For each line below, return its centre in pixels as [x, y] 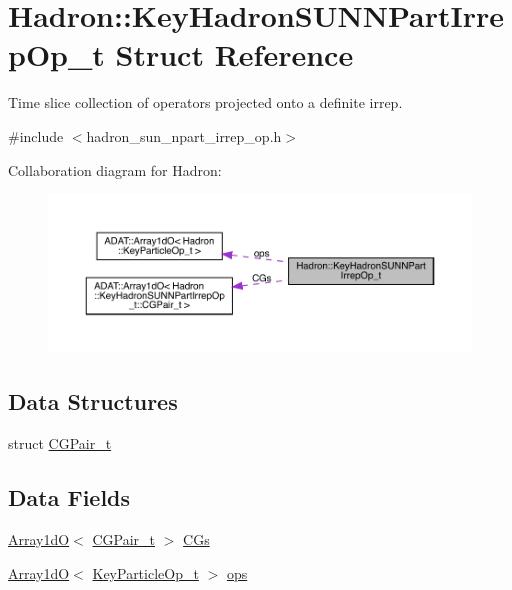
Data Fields [69, 497]
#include [36, 135]
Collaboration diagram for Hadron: [115, 169]
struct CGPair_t [60, 443]
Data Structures [93, 401]
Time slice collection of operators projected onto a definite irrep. [205, 102]
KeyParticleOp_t [145, 572]
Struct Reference [234, 54]
